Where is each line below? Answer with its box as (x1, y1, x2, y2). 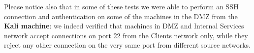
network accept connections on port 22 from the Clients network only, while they (4, 30, 248, 40)
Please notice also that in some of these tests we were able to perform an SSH (4, 1, 239, 11)
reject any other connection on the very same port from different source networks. (4, 40, 251, 50)
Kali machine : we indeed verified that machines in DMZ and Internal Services (4, 21, 244, 31)
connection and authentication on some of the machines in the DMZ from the (4, 11, 238, 21)
